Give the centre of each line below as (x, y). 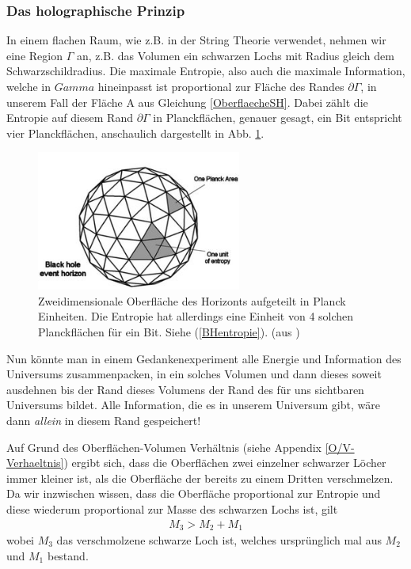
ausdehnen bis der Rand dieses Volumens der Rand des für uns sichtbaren (185, 389)
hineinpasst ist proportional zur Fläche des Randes (221, 86)
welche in (29, 86)
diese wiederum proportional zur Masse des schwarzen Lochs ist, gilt (172, 508)
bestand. (68, 555)
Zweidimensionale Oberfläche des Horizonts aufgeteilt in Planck (192, 300)
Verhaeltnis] (35, 463)
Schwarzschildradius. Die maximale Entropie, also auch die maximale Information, (206, 71)
